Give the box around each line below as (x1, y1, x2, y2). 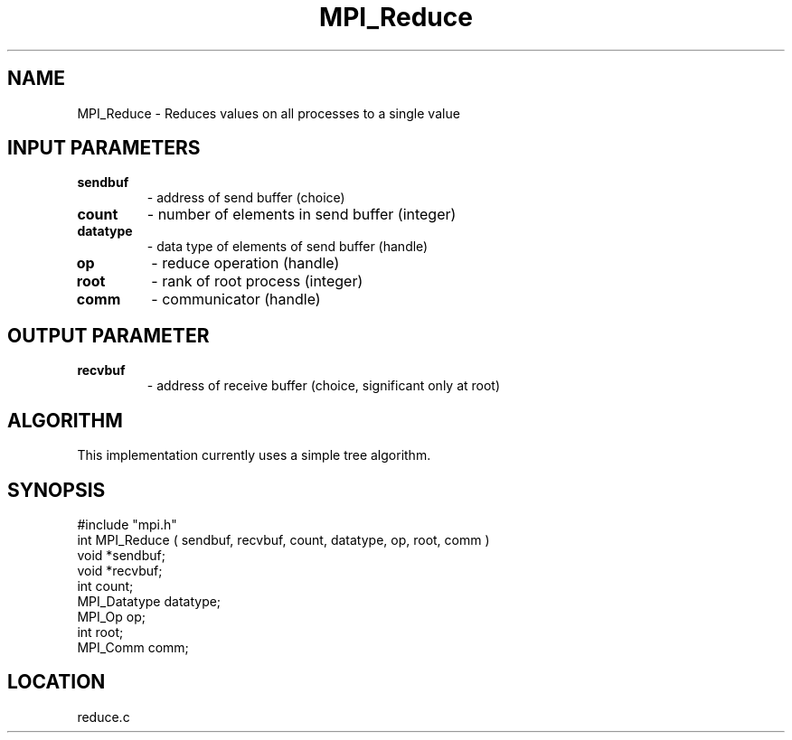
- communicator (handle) (151, 290, 321, 309)
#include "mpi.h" (77, 516, 177, 532)
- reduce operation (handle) (151, 254, 340, 273)
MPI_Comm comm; (77, 639, 189, 655)
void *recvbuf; (77, 562, 163, 578)
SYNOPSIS (7, 478, 106, 501)
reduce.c (77, 708, 130, 725)
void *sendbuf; (77, 547, 165, 563)
